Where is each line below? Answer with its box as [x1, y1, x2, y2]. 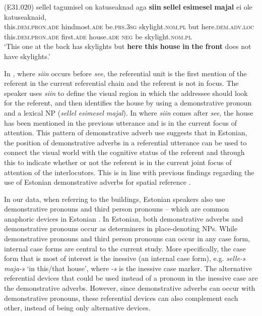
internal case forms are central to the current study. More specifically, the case [4, 243, 246, 253]
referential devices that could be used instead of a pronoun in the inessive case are [4, 273, 258, 283]
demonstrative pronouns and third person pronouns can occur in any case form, [4, 233, 250, 244]
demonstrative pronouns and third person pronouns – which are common [4, 203, 229, 214]
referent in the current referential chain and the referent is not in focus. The [4, 78, 239, 88]
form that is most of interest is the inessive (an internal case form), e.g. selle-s [4, 253, 245, 264]
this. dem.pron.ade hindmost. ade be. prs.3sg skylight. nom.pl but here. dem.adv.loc [4, 21, 254, 32]
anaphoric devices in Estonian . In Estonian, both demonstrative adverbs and [4, 213, 243, 224]
